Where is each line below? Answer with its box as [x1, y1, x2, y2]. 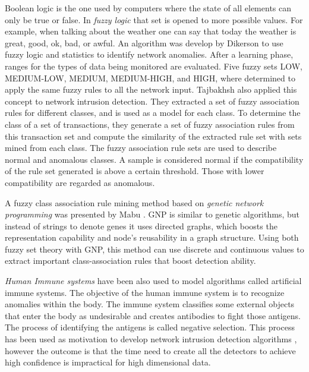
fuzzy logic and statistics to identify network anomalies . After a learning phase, [5, 48, 294, 61]
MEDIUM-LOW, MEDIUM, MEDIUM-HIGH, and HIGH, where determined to [5, 71, 295, 84]
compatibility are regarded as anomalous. [5, 176, 155, 188]
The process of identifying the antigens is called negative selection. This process [5, 321, 295, 333]
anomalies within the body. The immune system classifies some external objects [5, 298, 295, 310]
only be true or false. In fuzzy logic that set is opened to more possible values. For [5, 13, 303, 26]
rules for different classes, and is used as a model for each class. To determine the [5, 106, 301, 119]
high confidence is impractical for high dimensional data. [5, 356, 211, 368]
